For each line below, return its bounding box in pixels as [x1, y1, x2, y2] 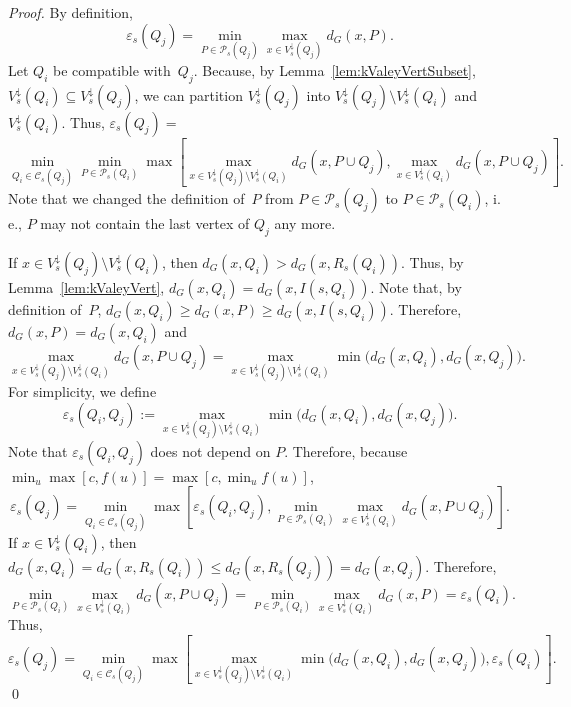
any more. [274, 213, 336, 234]
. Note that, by [370, 276, 462, 297]
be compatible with [52, 59, 171, 80]
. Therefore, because [284, 440, 408, 461]
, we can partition [134, 84, 243, 105]
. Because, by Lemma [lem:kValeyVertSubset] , [193, 59, 476, 80]
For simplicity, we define [8, 381, 157, 402]
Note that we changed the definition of [8, 188, 245, 209]
